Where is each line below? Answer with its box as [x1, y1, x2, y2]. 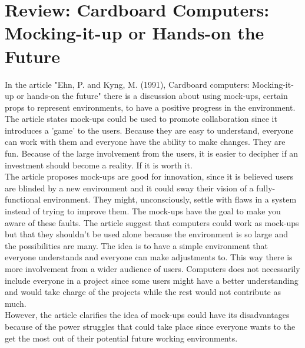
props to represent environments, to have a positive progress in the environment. [5, 101, 296, 113]
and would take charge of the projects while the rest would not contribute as [5, 286, 281, 298]
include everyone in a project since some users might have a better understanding [5, 274, 299, 286]
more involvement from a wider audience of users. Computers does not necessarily [5, 263, 300, 274]
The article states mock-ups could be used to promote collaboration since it [5, 112, 277, 125]
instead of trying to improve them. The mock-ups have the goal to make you [5, 205, 281, 217]
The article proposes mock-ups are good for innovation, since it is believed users [5, 170, 293, 183]
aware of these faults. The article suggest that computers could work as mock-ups [5, 216, 299, 228]
